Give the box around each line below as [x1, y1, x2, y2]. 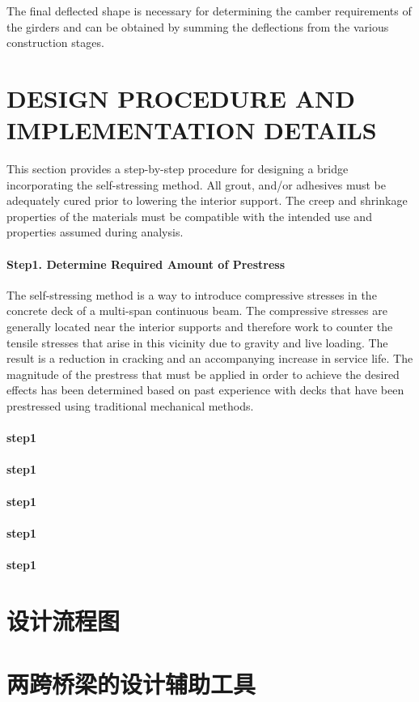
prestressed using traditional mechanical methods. [6, 398, 254, 415]
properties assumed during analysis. [6, 223, 184, 240]
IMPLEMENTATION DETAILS [6, 113, 377, 147]
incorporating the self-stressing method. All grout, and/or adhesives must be [6, 176, 386, 193]
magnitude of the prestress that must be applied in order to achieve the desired [6, 365, 400, 382]
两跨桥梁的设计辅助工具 [6, 667, 256, 700]
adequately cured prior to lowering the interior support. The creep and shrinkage [6, 192, 408, 209]
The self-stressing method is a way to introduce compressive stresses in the [6, 286, 377, 303]
